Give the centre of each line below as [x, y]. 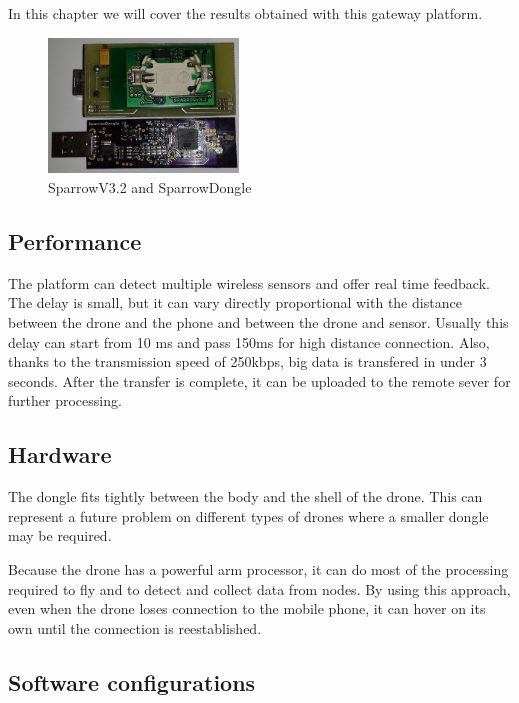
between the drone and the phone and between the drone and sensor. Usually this [258, 322]
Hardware [60, 454]
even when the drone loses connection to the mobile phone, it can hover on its [247, 608]
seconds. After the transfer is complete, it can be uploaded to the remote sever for [259, 380]
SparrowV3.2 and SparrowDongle [150, 187]
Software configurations [132, 681]
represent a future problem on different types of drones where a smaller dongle [248, 515]
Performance [75, 241]
